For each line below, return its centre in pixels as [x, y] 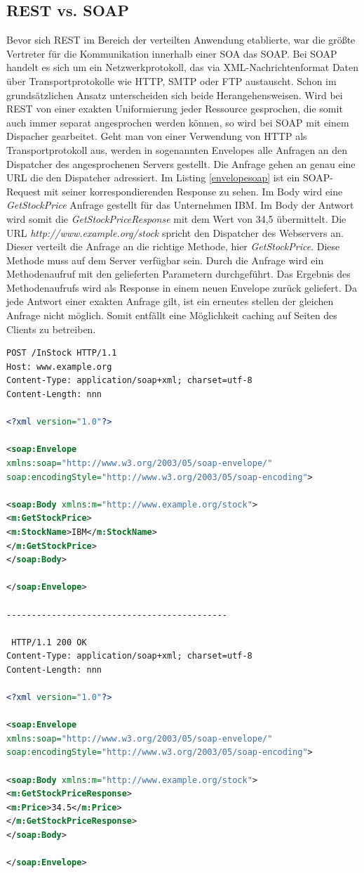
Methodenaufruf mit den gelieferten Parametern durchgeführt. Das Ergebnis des [178, 274]
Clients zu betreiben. [51, 329]
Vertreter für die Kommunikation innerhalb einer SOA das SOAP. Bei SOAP [172, 53]
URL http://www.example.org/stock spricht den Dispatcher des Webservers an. [175, 232]
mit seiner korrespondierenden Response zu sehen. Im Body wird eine [193, 191]
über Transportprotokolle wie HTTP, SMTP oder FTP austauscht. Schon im [171, 80]
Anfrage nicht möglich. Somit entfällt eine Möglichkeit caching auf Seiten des [172, 315]
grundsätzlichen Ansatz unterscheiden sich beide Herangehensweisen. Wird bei [175, 95]
